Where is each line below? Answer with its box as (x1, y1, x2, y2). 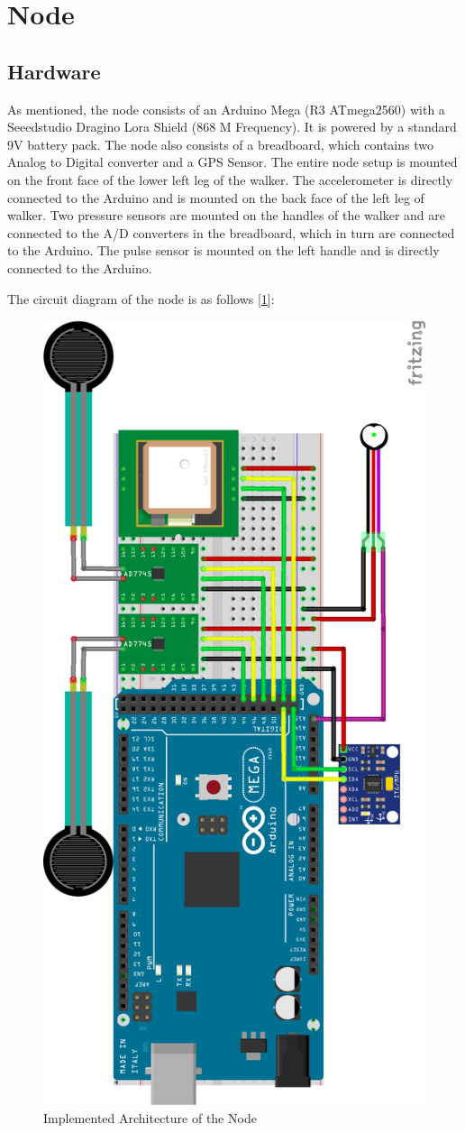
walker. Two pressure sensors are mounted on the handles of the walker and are (7, 206, 446, 225)
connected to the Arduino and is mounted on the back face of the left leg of (7, 188, 424, 207)
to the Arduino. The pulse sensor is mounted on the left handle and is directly (7, 241, 440, 260)
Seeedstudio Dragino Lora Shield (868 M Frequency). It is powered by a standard (7, 117, 457, 136)
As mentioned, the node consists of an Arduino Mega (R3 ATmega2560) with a (7, 99, 445, 118)
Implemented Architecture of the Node (43, 1108, 257, 1127)
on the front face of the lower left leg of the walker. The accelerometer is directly (7, 170, 453, 189)
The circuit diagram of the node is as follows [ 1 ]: (7, 289, 275, 308)
